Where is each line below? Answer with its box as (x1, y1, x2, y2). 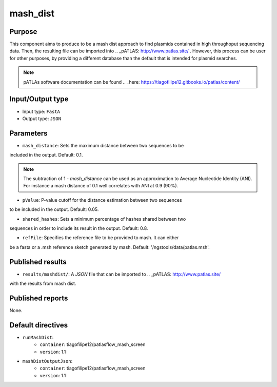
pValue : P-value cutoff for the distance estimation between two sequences (22, 197, 182, 203)
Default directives (9, 321, 68, 330)
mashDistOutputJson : (22, 358, 73, 364)
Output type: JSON (22, 115, 62, 122)
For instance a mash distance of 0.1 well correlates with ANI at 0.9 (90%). (23, 183, 179, 189)
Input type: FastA (22, 108, 60, 114)
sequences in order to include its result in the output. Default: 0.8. (9, 225, 148, 231)
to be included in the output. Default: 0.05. (9, 206, 99, 212)
